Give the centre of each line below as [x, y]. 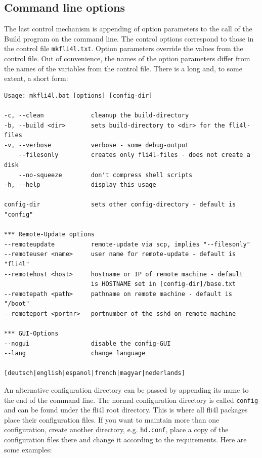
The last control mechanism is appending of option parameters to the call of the [128, 29]
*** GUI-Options [31, 334]
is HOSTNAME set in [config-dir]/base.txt [163, 284]
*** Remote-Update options [49, 235]
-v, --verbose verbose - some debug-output [97, 145]
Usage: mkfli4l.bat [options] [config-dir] [78, 95]
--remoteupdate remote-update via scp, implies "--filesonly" [127, 244]
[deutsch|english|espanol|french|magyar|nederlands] [95, 373]
